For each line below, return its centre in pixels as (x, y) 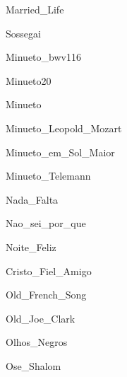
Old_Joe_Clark (41, 318)
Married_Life (35, 9)
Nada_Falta (32, 199)
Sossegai (23, 33)
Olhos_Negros (37, 342)
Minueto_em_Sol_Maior (60, 152)
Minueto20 (29, 80)
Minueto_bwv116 (43, 57)
